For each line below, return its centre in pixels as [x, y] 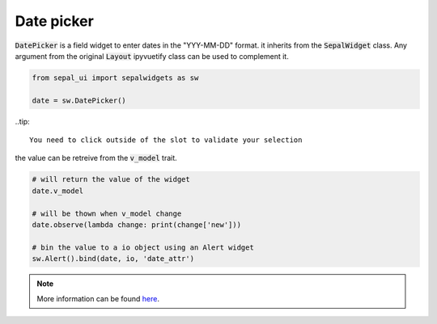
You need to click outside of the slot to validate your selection [166, 140]
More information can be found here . [98, 298]
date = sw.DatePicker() [79, 100]
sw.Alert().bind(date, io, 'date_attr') [113, 259]
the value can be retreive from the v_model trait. [96, 158]
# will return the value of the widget [111, 179]
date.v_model [58, 191]
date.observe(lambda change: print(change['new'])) [137, 225]
